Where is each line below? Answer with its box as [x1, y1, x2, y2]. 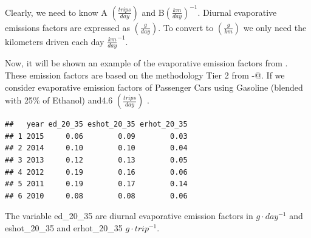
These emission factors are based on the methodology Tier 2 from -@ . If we [5, 68, 285, 81]
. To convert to [158, 21, 214, 33]
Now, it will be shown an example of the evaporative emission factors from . [5, 57, 288, 69]
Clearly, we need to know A [5, 5, 108, 18]
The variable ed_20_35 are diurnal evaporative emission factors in [5, 209, 253, 222]
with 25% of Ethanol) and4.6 [5, 94, 113, 107]
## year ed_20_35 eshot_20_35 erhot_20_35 [5, 120, 188, 129]
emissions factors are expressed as [5, 21, 130, 33]
